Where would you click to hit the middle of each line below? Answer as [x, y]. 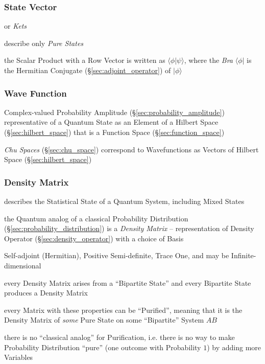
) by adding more [234, 347]
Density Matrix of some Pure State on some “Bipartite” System [104, 320]
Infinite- [244, 255]
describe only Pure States [44, 43]
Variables [19, 357]
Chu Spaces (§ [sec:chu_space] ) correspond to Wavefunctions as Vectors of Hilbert [131, 149]
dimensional [23, 265]
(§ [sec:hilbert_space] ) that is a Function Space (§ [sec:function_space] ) [114, 132]
